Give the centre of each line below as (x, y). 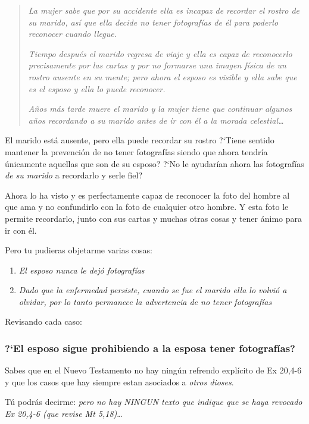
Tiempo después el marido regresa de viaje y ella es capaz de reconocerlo (160, 53)
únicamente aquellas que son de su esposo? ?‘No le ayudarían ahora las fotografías (154, 163)
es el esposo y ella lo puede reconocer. (97, 88)
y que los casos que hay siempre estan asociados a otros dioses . (119, 381)
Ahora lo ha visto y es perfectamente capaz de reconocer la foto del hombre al (147, 195)
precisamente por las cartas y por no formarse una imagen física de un (157, 65)
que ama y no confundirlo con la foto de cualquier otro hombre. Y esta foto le (147, 207)
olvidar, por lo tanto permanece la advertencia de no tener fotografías (145, 301)
